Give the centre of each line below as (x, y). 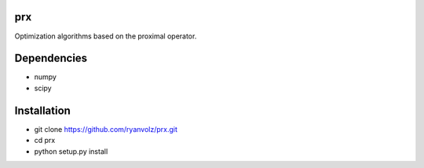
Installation (42, 110)
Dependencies (51, 58)
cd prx (45, 141)
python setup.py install (71, 151)
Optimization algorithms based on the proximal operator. (106, 36)
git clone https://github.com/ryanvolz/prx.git (106, 129)
